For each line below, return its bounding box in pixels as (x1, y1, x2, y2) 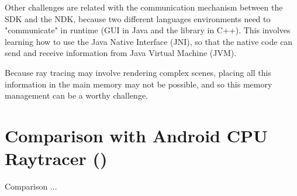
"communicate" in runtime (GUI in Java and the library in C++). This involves (5, 24, 291, 36)
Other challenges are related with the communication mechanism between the (5, 1, 283, 13)
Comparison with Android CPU (5, 123, 268, 147)
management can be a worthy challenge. (5, 89, 148, 101)
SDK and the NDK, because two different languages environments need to (5, 12, 271, 24)
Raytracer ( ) (5, 146, 108, 170)
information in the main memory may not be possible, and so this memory (5, 78, 272, 90)
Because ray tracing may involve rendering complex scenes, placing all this (5, 66, 272, 78)
